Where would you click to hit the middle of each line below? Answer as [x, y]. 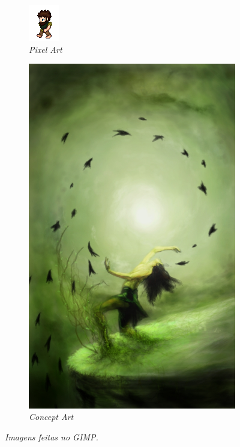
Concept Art [51, 417]
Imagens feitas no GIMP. [52, 436]
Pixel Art [46, 49]
